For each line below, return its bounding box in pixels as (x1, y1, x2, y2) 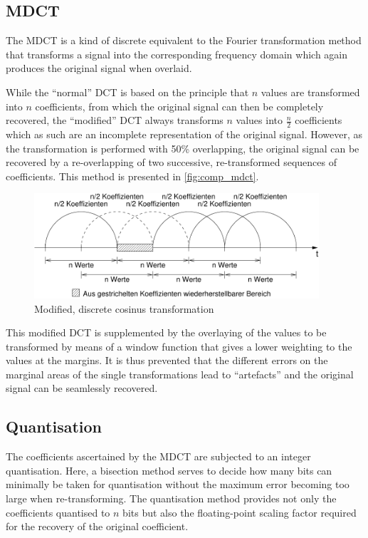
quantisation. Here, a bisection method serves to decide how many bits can (6, 462, 332, 477)
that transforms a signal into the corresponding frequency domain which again (6, 46, 348, 61)
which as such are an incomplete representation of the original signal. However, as (6, 127, 363, 141)
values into (236, 113, 283, 128)
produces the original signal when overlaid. (6, 61, 192, 76)
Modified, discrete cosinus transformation (34, 301, 214, 316)
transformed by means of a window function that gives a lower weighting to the (6, 338, 352, 353)
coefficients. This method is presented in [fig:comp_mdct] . (6, 168, 259, 183)
